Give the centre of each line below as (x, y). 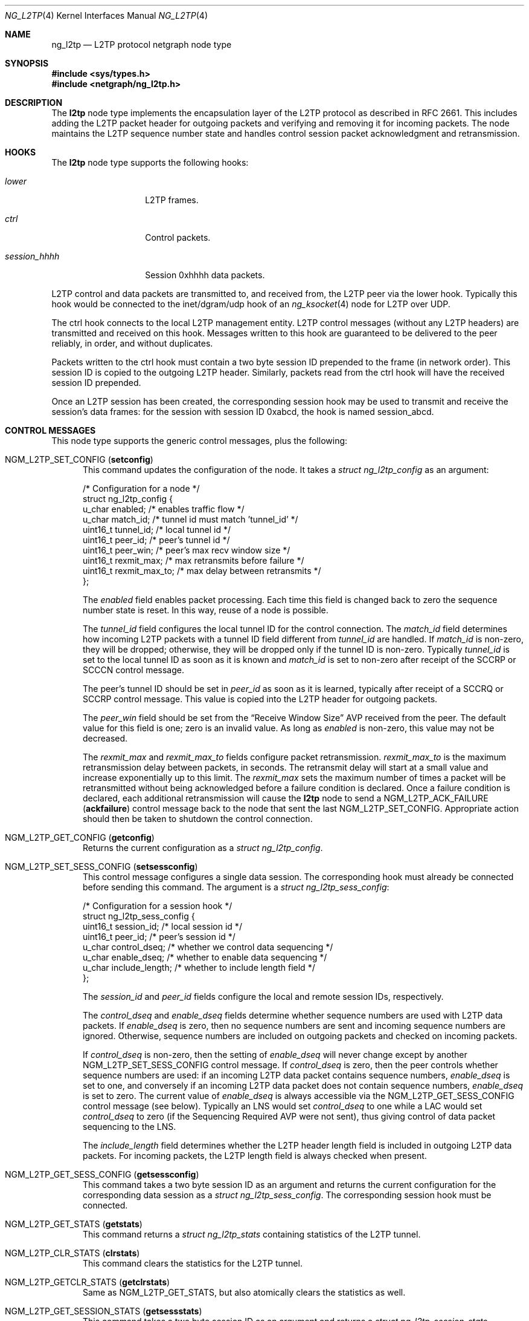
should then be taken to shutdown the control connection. (198, 819)
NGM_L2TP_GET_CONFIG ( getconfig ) (80, 837)
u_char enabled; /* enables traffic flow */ (164, 509)
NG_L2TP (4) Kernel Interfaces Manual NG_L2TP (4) (107, 15)
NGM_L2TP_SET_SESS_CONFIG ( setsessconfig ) (101, 866)
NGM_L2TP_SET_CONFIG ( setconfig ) (79, 459)
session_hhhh (32, 256)
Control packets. (178, 237)
